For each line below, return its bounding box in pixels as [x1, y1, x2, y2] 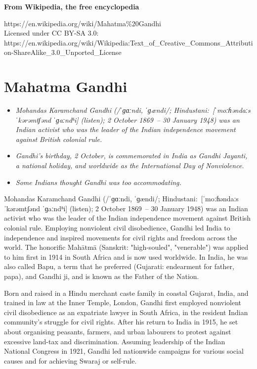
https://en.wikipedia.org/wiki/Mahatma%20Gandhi [4, 18, 162, 28]
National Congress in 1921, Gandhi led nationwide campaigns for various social [4, 346, 244, 356]
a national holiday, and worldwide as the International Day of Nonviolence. [15, 160, 244, 171]
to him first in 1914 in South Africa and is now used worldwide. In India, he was [4, 251, 248, 262]
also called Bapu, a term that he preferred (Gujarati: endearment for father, [4, 261, 234, 272]
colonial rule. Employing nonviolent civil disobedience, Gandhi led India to [4, 223, 230, 233]
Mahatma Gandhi [4, 76, 128, 96]
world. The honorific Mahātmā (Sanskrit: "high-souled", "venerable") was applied [4, 242, 249, 252]
